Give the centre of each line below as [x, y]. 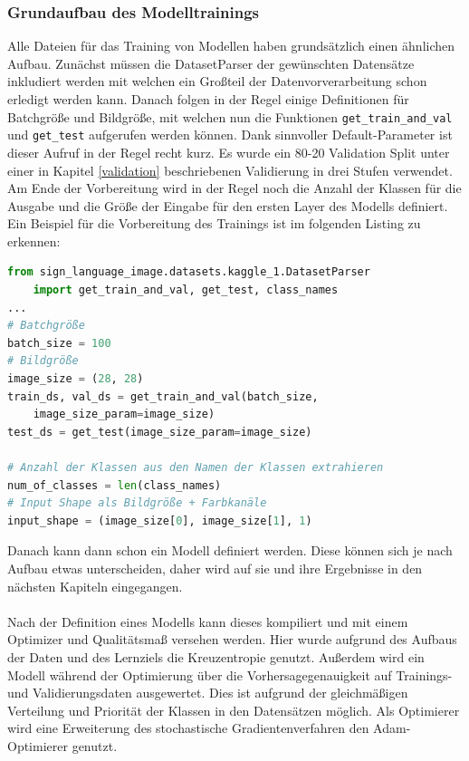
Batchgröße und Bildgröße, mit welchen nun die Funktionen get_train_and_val [230, 116]
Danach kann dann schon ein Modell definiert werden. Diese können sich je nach [230, 550]
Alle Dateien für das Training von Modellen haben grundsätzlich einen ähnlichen [231, 46]
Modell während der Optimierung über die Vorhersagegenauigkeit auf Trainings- [230, 674]
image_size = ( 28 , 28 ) [76, 379]
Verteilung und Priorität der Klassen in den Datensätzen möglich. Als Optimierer [234, 710]
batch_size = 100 [59, 343]
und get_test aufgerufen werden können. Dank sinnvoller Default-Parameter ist [230, 135]
